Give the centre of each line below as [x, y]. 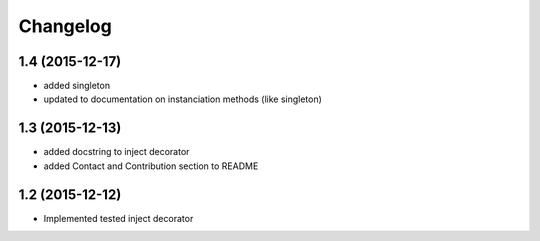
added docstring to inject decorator [116, 152]
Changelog [65, 26]
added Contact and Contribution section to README [151, 166]
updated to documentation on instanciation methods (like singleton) [182, 99]
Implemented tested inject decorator [118, 218]
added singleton [76, 86]
